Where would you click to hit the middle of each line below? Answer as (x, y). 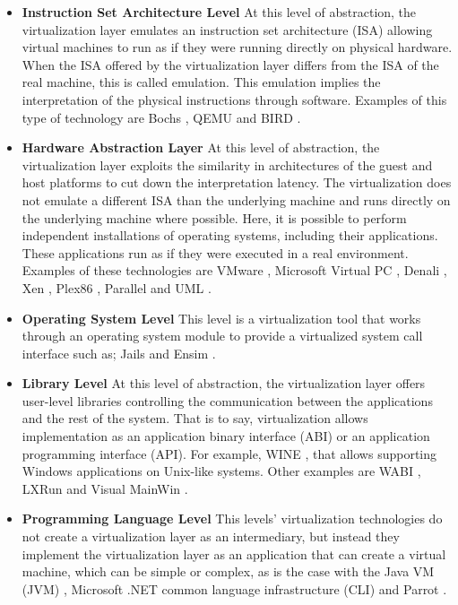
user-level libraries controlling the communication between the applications (227, 400)
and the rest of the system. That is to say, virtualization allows (195, 418)
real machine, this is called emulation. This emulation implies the (201, 82)
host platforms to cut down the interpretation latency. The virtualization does (237, 182)
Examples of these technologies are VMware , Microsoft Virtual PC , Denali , (234, 270)
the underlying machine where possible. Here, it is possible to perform (214, 217)
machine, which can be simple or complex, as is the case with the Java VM (228, 571)
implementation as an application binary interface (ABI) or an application (226, 436)
